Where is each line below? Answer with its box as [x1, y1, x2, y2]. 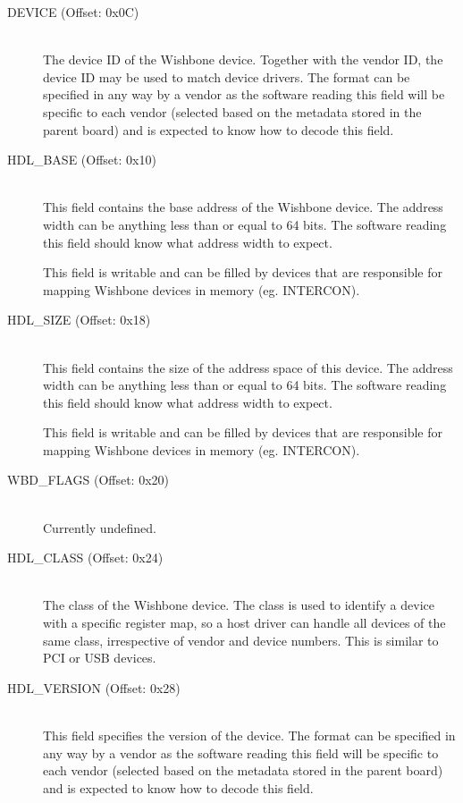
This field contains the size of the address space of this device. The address [43, 358, 453, 376]
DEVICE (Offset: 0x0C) [7, 3, 139, 21]
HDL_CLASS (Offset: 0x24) [7, 548, 164, 567]
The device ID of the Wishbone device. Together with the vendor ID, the [43, 50, 443, 69]
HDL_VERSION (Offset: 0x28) [7, 678, 181, 697]
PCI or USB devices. [43, 648, 156, 667]
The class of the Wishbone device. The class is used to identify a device [43, 596, 434, 614]
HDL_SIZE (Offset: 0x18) [7, 310, 151, 329]
